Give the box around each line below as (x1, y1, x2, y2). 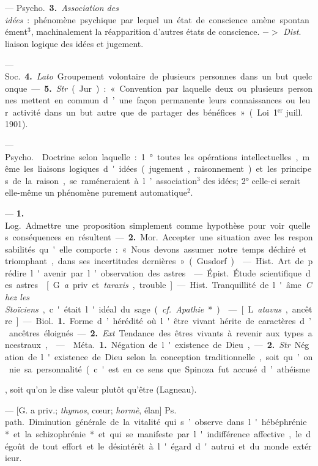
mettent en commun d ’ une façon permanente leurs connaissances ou (21, 94, 295, 106)
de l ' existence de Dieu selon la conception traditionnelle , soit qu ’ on (28, 350, 313, 363)
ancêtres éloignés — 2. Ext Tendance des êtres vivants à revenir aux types (9, 326, 304, 339)
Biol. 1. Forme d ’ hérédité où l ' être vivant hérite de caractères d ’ (35, 314, 311, 327)
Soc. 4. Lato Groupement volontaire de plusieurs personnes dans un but (5, 69, 289, 82)
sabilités (5, 242, 35, 255)
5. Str (44, 81, 68, 94)
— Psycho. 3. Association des (5, 1, 119, 13)
